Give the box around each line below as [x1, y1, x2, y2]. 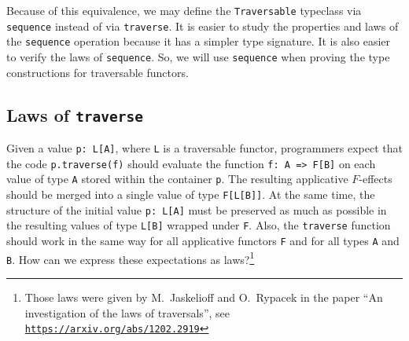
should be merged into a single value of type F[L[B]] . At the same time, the [6, 185, 375, 202]
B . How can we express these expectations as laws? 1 [6, 248, 255, 267]
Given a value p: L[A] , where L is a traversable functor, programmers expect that [6, 140, 403, 156]
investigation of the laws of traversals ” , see [24, 304, 230, 321]
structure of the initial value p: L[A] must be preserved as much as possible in [6, 201, 387, 218]
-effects [359, 170, 392, 187]
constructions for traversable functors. [6, 64, 189, 80]
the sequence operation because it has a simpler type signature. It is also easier [6, 33, 391, 49]
